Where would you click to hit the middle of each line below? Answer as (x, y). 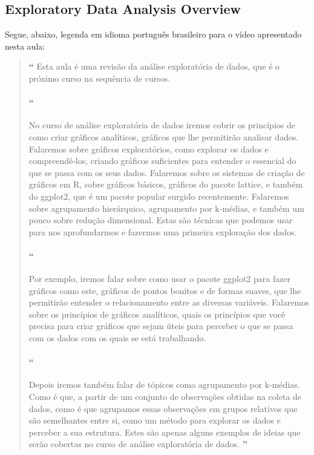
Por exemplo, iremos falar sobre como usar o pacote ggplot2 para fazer (160, 279)
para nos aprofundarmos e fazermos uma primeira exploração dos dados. (163, 231)
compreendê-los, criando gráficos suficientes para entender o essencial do (162, 161)
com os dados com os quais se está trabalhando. (117, 338)
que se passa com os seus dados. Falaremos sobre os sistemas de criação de (167, 172)
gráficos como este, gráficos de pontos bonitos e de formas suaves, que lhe (165, 290)
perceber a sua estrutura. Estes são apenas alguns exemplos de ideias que (165, 432)
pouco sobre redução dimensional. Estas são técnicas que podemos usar (161, 220)
